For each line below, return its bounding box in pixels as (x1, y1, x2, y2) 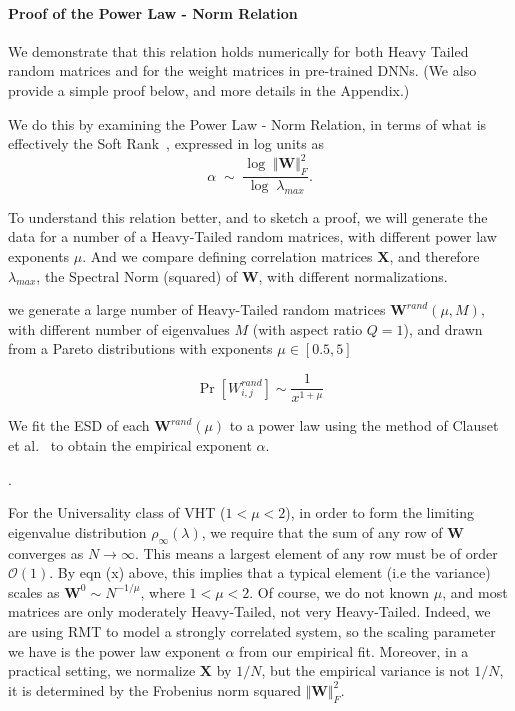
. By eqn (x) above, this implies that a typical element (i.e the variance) (49, 562, 491, 583)
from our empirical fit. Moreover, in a (239, 640, 469, 661)
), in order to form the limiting (285, 502, 475, 523)
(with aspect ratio (252, 318, 363, 339)
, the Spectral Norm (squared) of (36, 265, 238, 286)
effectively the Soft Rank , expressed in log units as (8, 133, 324, 154)
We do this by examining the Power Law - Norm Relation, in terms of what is (8, 113, 487, 134)
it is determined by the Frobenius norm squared (8, 679, 302, 700)
